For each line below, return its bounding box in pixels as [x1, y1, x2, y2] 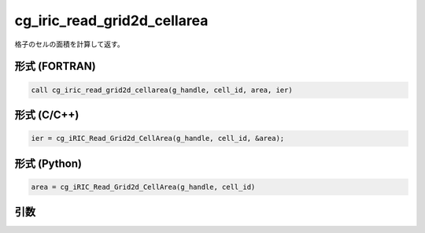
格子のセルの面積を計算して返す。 [14, 39, 125, 49]
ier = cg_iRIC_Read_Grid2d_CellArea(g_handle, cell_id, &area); [31, 134, 285, 143]
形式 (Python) [14, 157, 83, 170]
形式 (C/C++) [14, 108, 79, 121]
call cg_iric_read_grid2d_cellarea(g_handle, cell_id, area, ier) [31, 85, 293, 94]
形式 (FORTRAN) [14, 60, 96, 73]
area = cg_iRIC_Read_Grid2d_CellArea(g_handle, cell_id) [31, 182, 256, 191]
